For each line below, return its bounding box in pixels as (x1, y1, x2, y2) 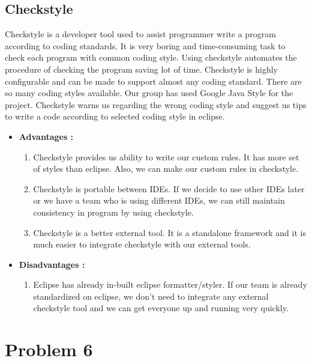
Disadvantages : (19, 258, 85, 270)
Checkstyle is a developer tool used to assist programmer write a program (5, 28, 276, 40)
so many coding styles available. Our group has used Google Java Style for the (5, 86, 293, 99)
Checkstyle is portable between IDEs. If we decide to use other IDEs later (33, 182, 305, 195)
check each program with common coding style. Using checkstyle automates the (5, 51, 297, 64)
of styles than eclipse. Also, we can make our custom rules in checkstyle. (33, 162, 299, 175)
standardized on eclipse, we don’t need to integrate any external (33, 290, 269, 302)
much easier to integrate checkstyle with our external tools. (33, 238, 251, 250)
